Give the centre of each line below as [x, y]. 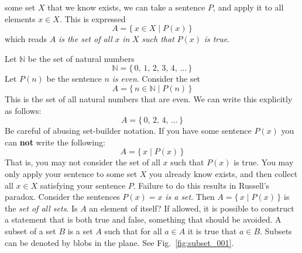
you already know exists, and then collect [224, 173]
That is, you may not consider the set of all [83, 162]
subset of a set [30, 231]
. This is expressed [92, 18]
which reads [26, 39]
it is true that [212, 231]
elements [20, 18]
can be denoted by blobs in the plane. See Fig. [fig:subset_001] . [119, 242]
